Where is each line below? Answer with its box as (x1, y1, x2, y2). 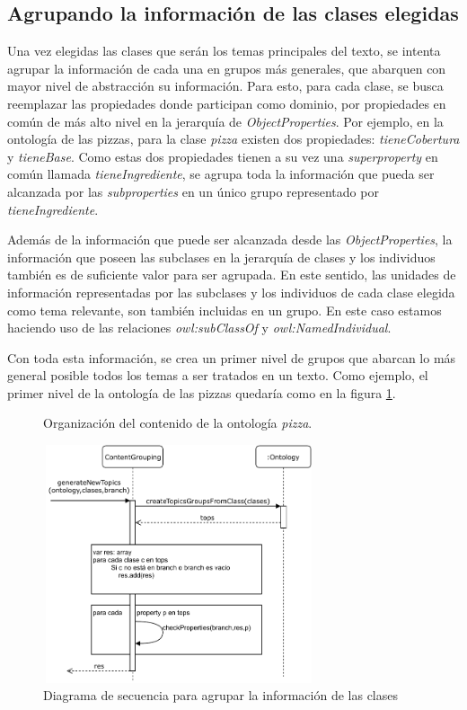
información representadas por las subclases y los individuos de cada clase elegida (7, 282, 455, 301)
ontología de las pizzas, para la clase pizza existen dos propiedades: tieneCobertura (7, 129, 460, 148)
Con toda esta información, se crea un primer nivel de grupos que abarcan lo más (7, 348, 456, 367)
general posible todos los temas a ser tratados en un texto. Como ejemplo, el (7, 366, 428, 385)
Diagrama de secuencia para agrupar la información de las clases (43, 686, 399, 705)
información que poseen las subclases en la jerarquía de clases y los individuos (7, 247, 436, 266)
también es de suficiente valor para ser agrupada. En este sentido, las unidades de (7, 265, 456, 284)
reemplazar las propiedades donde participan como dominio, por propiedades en (7, 93, 446, 112)
